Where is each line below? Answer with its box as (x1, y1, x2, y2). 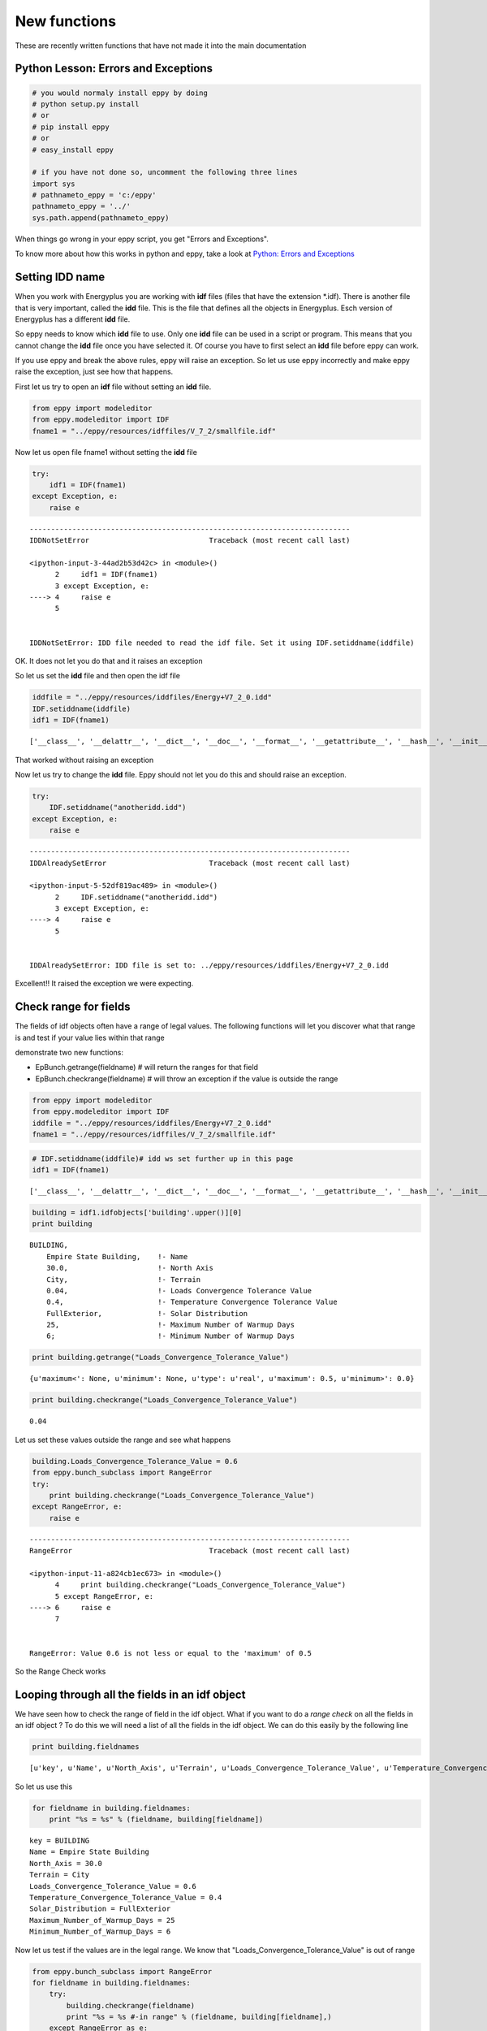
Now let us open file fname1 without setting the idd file (15, 447, 198, 457)
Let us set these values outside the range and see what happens (15, 1435, 231, 1444)
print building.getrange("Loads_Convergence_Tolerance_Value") (32, 1353, 290, 1362)
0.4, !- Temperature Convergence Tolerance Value (45, 1297, 338, 1307)
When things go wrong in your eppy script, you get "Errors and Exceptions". (15, 234, 269, 244)
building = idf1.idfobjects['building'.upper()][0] (32, 1207, 243, 1217)
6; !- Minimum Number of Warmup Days (45, 1332, 295, 1340)
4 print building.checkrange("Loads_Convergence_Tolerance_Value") (54, 1580, 347, 1590)
